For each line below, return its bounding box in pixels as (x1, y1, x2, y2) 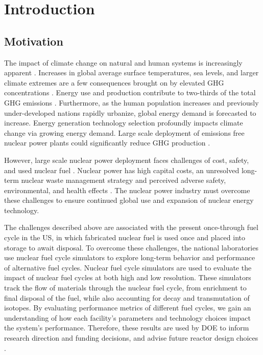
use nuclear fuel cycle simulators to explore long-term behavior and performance (4, 252, 255, 263)
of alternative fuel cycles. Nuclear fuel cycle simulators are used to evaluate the (4, 262, 252, 273)
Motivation (4, 33, 63, 49)
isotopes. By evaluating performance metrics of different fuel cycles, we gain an (4, 302, 251, 313)
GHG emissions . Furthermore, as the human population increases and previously (4, 97, 259, 108)
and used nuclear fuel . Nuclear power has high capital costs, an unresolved (4, 164, 240, 175)
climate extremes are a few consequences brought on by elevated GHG (4, 77, 224, 88)
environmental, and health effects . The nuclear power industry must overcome (4, 184, 250, 195)
